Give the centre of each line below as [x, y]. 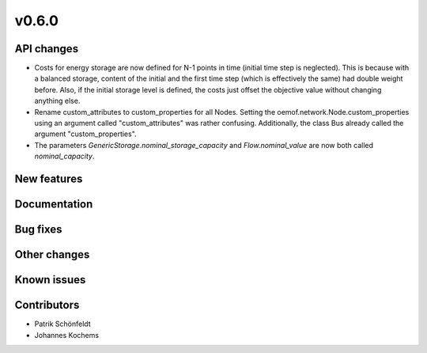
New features [49, 179]
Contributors [47, 305]
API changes [47, 49]
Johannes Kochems [66, 335]
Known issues [50, 280]
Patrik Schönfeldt [62, 324]
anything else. [57, 101]
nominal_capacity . [64, 156]
